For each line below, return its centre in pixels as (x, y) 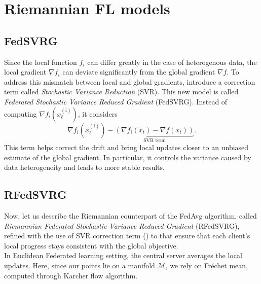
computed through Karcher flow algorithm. (71, 275)
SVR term (155, 141)
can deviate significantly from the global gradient (139, 72)
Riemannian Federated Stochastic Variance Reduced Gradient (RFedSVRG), (122, 225)
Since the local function (41, 62)
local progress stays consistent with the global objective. (91, 245)
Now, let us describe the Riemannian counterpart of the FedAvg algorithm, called (130, 215)
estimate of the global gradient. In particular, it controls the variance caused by (128, 157)
